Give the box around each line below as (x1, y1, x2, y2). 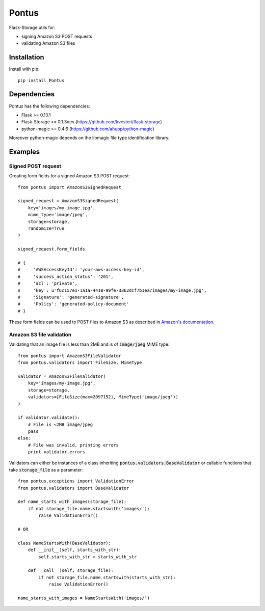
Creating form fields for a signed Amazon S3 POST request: (9, 173, 130, 179)
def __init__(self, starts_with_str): (27, 547, 122, 553)
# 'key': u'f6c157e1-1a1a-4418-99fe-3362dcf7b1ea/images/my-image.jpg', (18, 287, 207, 293)
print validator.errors (27, 449, 85, 455)
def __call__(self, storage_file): (27, 568, 114, 573)
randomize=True (27, 225, 65, 231)
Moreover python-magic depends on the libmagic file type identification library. (9, 135, 170, 141)
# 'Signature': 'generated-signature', (18, 294, 124, 300)
